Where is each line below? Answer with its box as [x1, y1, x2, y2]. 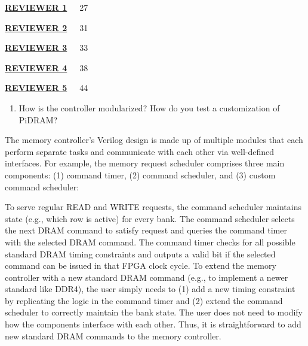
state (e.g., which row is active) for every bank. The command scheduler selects [5, 212, 295, 224]
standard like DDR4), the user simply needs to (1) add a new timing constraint [5, 283, 295, 295]
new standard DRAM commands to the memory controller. [5, 329, 221, 342]
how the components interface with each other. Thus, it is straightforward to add [5, 318, 301, 330]
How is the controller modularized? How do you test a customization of [19, 101, 280, 114]
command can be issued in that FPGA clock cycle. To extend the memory [5, 259, 276, 272]
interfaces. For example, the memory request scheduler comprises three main [5, 157, 285, 169]
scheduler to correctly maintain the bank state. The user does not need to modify [5, 306, 303, 318]
